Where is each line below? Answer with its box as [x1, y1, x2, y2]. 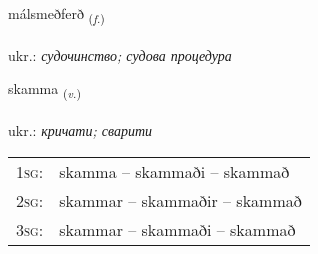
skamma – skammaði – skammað [59, 159, 290, 183]
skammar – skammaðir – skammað [59, 188, 302, 212]
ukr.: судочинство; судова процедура [8, 44, 232, 65]
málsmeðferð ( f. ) [8, 3, 105, 26]
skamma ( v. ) [8, 78, 81, 102]
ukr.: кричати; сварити [8, 120, 153, 141]
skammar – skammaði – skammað [59, 217, 296, 241]
